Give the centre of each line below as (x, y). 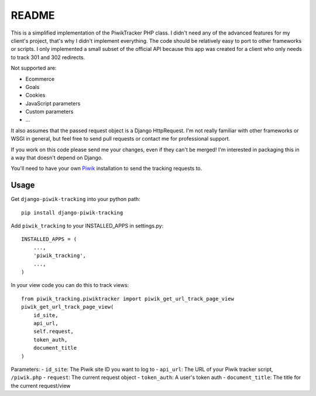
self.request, (54, 332)
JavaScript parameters (53, 103)
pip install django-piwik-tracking (72, 213)
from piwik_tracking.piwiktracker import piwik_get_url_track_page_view (128, 298)
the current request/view (41, 385)
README (33, 15)
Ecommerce (40, 78)
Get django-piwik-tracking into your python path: (75, 199)
